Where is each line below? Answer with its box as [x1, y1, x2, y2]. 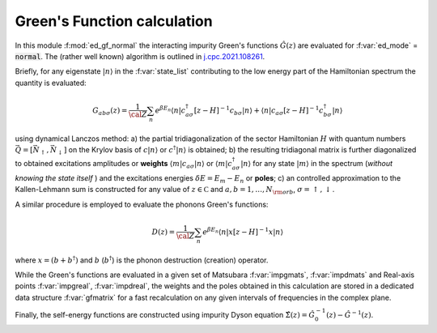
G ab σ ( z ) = [91, 105, 128, 117]
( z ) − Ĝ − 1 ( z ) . [326, 309, 374, 320]
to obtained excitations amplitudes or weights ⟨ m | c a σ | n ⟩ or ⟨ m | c [15, 159, 232, 170]
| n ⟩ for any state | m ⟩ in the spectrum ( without [240, 159, 392, 169]
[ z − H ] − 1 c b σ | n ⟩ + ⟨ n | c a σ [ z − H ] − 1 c [193, 105, 324, 117]
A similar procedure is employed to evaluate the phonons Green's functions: [15, 199, 269, 209]
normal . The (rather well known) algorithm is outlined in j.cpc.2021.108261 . [15, 51, 265, 61]
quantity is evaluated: [15, 78, 87, 88]
